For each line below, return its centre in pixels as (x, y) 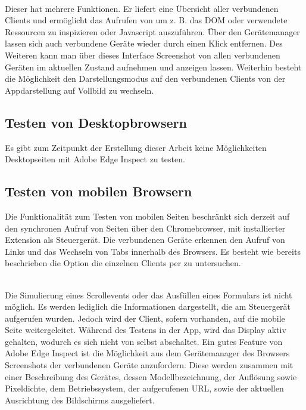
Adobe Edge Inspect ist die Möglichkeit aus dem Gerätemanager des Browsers (147, 353)
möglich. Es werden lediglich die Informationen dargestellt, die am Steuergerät (148, 306)
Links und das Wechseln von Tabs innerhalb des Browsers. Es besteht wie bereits (153, 251)
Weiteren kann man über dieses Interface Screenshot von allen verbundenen (143, 55)
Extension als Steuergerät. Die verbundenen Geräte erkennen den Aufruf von (145, 240)
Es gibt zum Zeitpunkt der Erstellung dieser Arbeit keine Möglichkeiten (136, 147)
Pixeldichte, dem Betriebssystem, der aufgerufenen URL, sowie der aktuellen (144, 388)
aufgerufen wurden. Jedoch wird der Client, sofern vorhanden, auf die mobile (145, 318)
